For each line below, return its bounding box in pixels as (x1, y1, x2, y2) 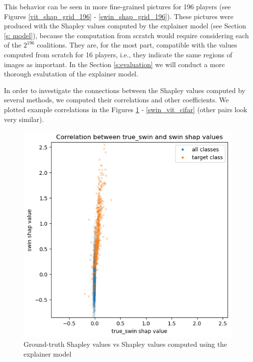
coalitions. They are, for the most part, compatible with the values (37, 40, 237, 50)
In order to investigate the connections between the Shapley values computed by (4, 85, 246, 95)
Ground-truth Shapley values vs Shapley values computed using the (24, 339, 227, 349)
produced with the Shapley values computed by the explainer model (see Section (4, 21, 246, 31)
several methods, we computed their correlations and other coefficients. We (4, 95, 229, 105)
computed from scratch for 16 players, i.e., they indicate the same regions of (4, 49, 232, 59)
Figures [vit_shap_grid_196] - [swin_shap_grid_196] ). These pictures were (4, 11, 233, 21)
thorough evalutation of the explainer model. (4, 69, 138, 79)
